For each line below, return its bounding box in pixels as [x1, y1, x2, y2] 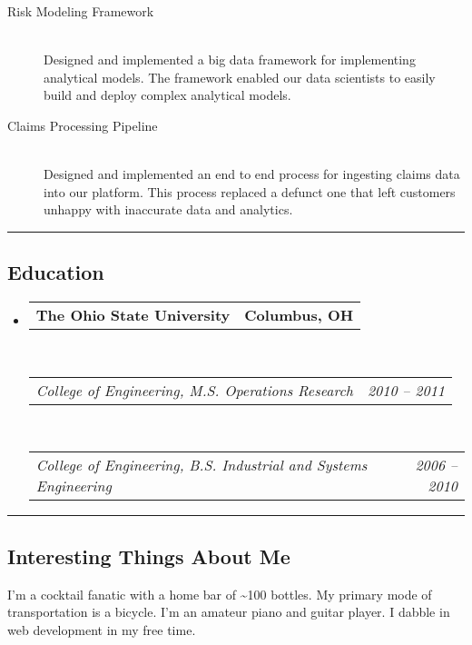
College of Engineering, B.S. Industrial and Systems [35, 454, 368, 476]
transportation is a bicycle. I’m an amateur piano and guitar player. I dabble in [7, 602, 450, 621]
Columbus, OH [244, 304, 354, 326]
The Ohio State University [35, 304, 231, 326]
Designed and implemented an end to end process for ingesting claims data [44, 164, 460, 184]
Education [7, 258, 104, 286]
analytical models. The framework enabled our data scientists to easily [44, 67, 436, 86]
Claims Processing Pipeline [7, 115, 158, 134]
